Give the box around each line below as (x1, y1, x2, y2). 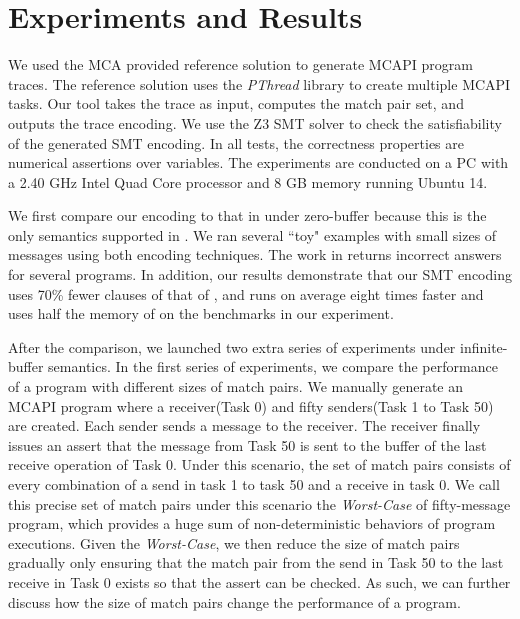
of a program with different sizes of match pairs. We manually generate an (8, 376, 464, 397)
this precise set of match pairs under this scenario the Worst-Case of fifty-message (8, 493, 511, 514)
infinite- (460, 336, 508, 357)
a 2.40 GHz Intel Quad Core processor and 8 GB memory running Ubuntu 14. (8, 171, 488, 192)
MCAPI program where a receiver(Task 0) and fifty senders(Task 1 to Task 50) (8, 395, 494, 416)
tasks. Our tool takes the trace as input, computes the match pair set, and (8, 93, 464, 114)
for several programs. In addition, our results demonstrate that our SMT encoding (8, 264, 512, 285)
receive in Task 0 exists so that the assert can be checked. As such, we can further (8, 571, 511, 592)
